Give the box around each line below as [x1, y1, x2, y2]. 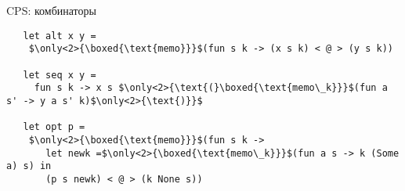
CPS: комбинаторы [6, 2, 96, 18]
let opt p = [23, 121, 85, 133]
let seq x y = [23, 69, 96, 81]
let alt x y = [23, 30, 96, 41]
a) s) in [6, 160, 52, 172]
